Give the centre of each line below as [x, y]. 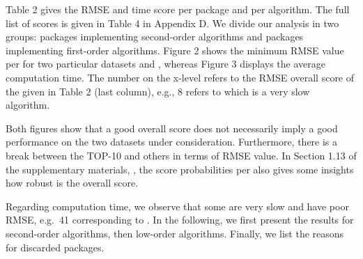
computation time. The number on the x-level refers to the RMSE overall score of [180, 77]
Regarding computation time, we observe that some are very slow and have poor [177, 206]
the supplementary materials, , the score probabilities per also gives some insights [180, 169]
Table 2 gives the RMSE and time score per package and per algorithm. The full [178, 9]
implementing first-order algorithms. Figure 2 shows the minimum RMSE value [175, 50]
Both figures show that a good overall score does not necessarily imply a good [172, 128]
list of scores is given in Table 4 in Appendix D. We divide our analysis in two [172, 23]
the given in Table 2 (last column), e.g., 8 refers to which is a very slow [158, 91]
